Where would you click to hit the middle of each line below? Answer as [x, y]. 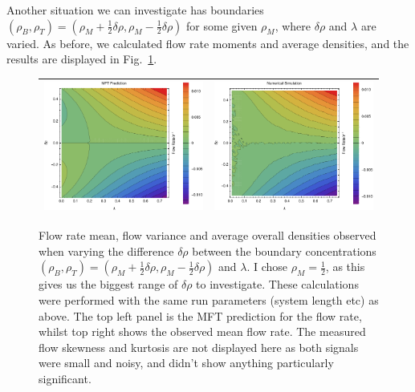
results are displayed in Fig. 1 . [82, 59]
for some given [222, 25]
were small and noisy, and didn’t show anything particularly [186, 363]
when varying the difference [106, 251]
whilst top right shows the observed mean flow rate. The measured [202, 331]
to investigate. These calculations [277, 284]
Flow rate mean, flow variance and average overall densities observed [207, 235]
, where [293, 25]
